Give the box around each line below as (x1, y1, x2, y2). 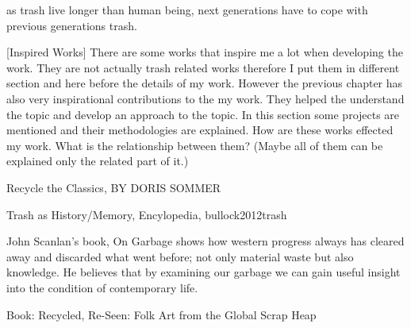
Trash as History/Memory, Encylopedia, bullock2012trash (6, 206, 287, 222)
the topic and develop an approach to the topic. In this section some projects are (6, 106, 400, 122)
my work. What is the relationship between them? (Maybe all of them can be (6, 137, 383, 153)
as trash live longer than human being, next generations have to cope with (6, 2, 368, 17)
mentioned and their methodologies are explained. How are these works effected (6, 122, 394, 138)
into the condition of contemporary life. (6, 279, 198, 295)
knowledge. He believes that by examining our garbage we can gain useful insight (6, 264, 401, 280)
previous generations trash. (6, 17, 137, 33)
